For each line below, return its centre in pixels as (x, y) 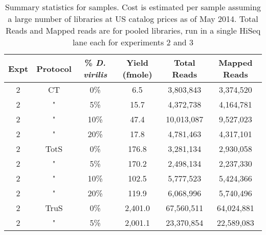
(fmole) (137, 74)
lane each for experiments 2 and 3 (133, 42)
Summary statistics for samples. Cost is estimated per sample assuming (133, 7)
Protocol (54, 68)
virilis (95, 74)
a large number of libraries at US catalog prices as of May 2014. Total (133, 19)
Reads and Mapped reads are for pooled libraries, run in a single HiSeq (133, 30)
